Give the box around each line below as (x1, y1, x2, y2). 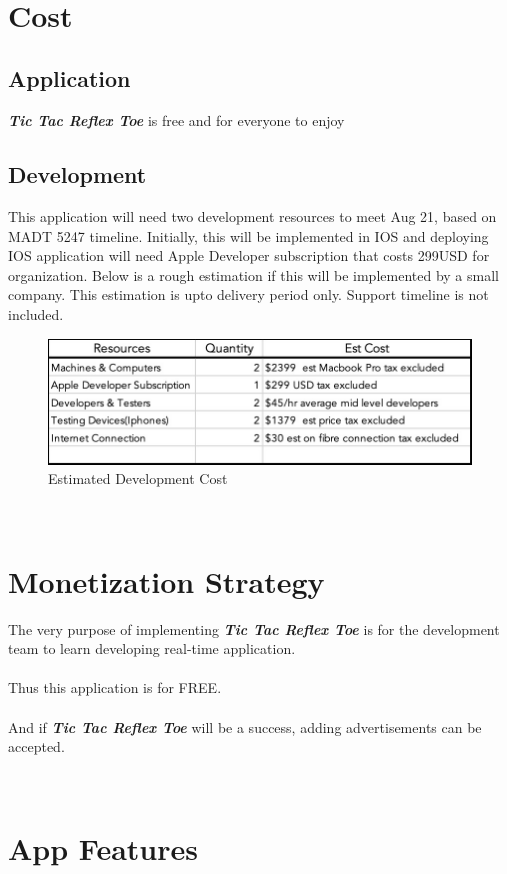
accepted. (8, 736, 65, 757)
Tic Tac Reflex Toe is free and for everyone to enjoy (8, 110, 345, 131)
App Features (8, 828, 198, 869)
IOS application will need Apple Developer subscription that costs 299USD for (8, 245, 490, 266)
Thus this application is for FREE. (8, 677, 222, 698)
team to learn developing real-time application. (8, 638, 296, 659)
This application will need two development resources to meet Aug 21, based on (8, 205, 497, 226)
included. (8, 303, 64, 324)
